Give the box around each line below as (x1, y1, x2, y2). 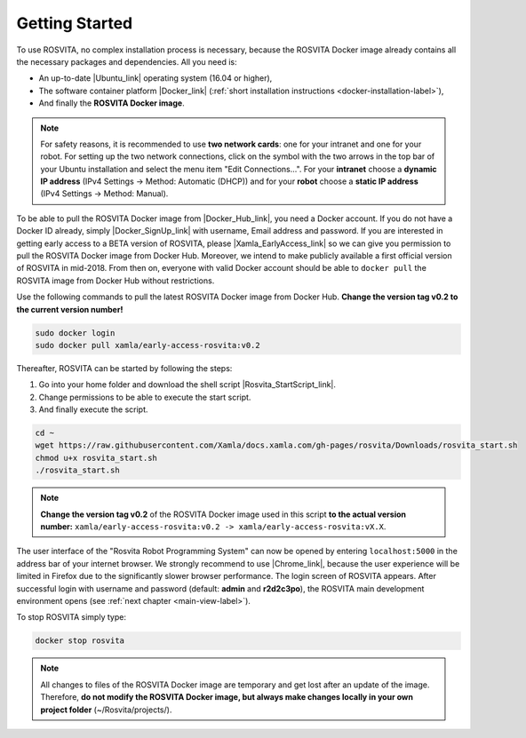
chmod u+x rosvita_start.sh (35, 453, 157, 463)
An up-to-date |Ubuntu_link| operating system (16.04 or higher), (38, 73, 273, 83)
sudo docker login (35, 328, 116, 337)
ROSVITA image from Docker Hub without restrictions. (16, 275, 215, 286)
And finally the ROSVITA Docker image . (38, 98, 186, 108)
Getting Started (16, 13, 133, 33)
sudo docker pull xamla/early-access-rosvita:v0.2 (35, 340, 261, 350)
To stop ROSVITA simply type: (16, 612, 126, 623)
